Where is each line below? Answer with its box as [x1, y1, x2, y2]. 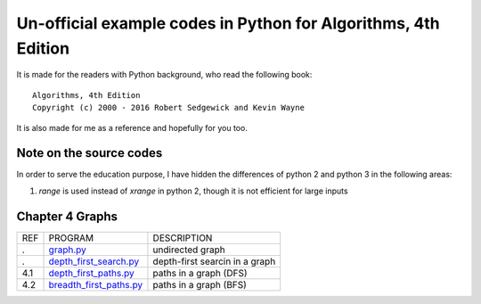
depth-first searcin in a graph [152, 255, 276, 267]
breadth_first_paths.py [48, 278, 143, 291]
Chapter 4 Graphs [16, 209, 118, 224]
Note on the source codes [16, 145, 163, 160]
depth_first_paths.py [48, 267, 135, 279]
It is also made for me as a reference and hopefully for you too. [16, 122, 249, 133]
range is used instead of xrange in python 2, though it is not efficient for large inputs [38, 185, 348, 196]
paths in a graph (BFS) [152, 278, 247, 291]
